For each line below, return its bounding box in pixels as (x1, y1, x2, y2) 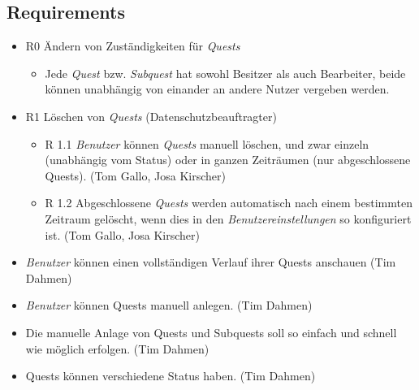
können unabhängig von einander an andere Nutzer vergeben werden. (45, 80, 390, 97)
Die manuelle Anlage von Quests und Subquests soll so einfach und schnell (25, 323, 397, 340)
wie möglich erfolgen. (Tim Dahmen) (25, 340, 209, 357)
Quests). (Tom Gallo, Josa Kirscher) (45, 167, 226, 184)
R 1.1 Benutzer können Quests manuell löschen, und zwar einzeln (45, 135, 369, 152)
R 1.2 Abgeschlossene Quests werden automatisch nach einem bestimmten (45, 194, 413, 211)
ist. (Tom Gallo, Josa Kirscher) (45, 226, 200, 243)
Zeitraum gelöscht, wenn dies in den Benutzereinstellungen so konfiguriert (45, 210, 412, 227)
